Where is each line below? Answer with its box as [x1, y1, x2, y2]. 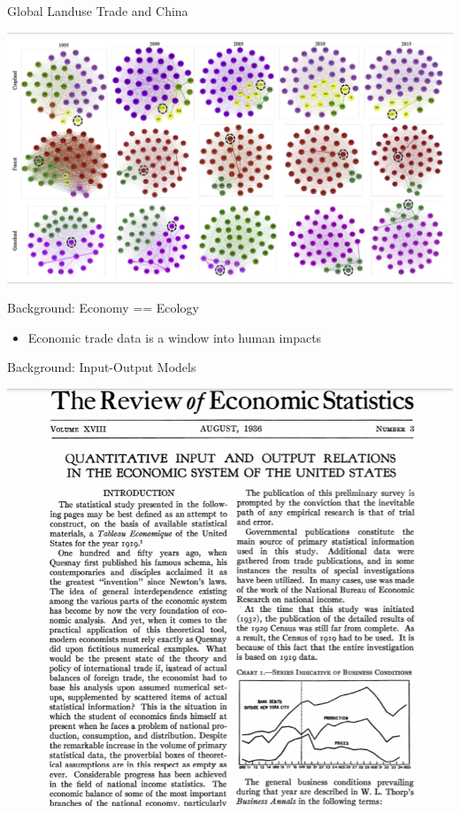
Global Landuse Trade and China [7, 2, 188, 19]
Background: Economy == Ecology [7, 298, 199, 317]
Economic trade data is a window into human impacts [27, 328, 322, 346]
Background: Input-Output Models [7, 358, 196, 376]
